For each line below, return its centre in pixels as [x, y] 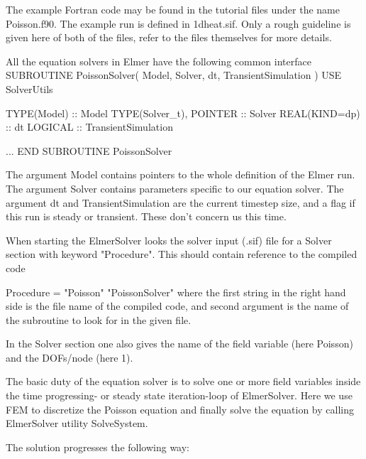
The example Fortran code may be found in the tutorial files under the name [173, 9]
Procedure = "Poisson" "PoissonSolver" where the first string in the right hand [176, 292]
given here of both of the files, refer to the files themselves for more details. [169, 37]
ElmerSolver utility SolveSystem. [77, 423]
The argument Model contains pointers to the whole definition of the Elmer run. [181, 174]
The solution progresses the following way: [98, 447]
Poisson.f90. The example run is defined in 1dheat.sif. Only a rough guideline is [178, 23]
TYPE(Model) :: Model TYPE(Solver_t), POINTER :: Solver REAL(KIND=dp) [183, 113]
